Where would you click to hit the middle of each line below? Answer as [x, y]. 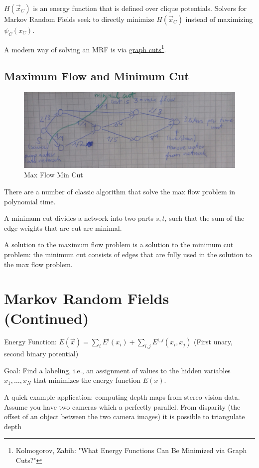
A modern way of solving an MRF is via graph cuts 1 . [85, 48]
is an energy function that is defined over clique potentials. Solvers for [140, 8]
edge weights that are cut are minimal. [63, 228]
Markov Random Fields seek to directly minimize [79, 19]
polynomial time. [30, 201]
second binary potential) [41, 354]
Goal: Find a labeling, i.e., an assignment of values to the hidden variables [117, 370]
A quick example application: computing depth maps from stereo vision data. [122, 397]
